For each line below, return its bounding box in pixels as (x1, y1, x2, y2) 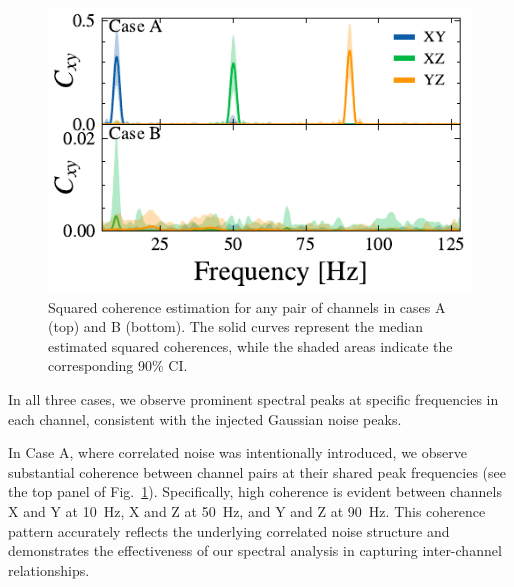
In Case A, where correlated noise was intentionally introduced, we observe (8, 442, 467, 463)
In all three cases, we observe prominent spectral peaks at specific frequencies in (8, 388, 499, 409)
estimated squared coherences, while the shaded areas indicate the (48, 335, 453, 356)
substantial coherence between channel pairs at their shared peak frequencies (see (8, 461, 507, 482)
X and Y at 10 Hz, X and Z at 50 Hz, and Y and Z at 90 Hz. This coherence (8, 500, 486, 521)
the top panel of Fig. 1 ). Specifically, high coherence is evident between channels (8, 481, 502, 502)
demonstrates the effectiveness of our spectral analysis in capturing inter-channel (8, 540, 502, 561)
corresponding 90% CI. (48, 355, 188, 376)
